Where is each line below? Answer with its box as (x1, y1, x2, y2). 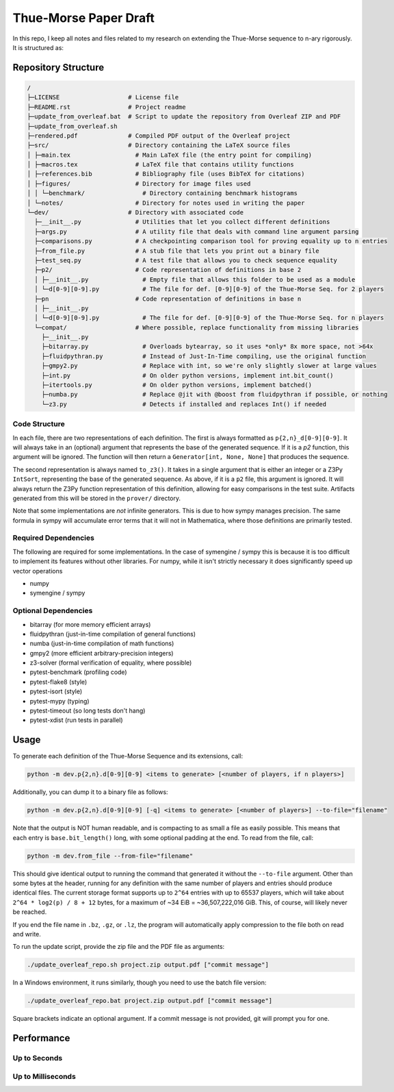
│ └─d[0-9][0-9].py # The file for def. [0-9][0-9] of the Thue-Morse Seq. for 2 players (34, 285, 384, 293)
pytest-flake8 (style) (29, 678, 88, 686)
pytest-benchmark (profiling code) (29, 668, 127, 676)
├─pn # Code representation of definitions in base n (34, 295, 302, 303)
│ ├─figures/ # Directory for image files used (27, 179, 251, 188)
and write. (12, 930, 41, 938)
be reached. (12, 908, 47, 916)
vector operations (12, 567, 63, 575)
